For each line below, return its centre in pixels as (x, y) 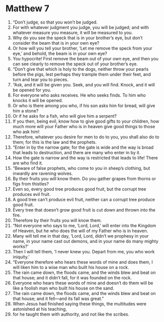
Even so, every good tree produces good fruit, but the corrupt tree (79, 189)
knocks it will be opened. (38, 100)
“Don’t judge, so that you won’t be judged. (55, 22)
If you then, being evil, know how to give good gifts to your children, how (86, 121)
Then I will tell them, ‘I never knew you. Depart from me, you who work (84, 251)
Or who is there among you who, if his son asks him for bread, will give (84, 106)
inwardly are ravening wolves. (43, 173)
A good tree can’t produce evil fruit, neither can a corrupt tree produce (84, 199)
